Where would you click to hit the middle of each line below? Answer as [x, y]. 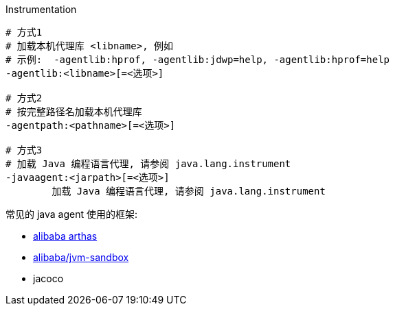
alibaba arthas [65, 236]
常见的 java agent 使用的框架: [72, 214]
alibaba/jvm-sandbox [81, 257]
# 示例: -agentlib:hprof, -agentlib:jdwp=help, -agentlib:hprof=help [198, 60]
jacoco [48, 278]
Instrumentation [41, 9]
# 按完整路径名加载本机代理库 [74, 112]
